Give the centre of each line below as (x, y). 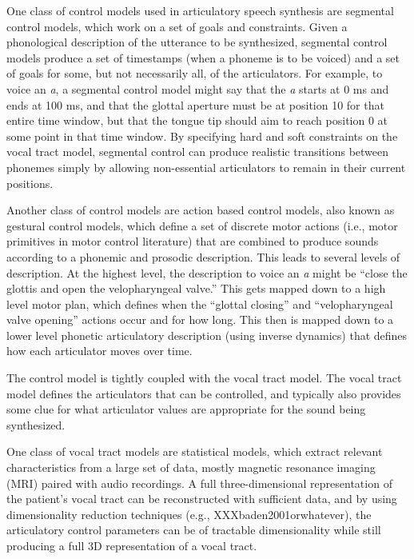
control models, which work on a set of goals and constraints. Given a (177, 26)
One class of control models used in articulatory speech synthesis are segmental (200, 10)
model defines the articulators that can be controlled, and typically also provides (204, 393)
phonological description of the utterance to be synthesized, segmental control (197, 42)
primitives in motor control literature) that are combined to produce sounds (193, 241)
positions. (30, 183)
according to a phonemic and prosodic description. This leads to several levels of (203, 256)
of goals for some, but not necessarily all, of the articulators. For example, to (195, 73)
